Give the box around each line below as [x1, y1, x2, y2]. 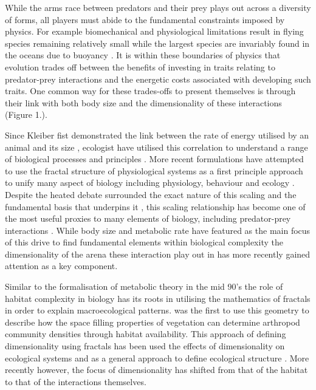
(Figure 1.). [5, 108, 47, 121]
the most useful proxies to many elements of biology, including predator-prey [5, 212, 291, 225]
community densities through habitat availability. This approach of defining [5, 327, 286, 340]
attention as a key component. [5, 259, 118, 272]
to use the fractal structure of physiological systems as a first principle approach [5, 164, 303, 177]
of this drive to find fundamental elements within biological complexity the [5, 236, 283, 248]
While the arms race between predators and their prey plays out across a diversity [5, 1, 311, 13]
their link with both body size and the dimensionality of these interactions [5, 96, 282, 109]
